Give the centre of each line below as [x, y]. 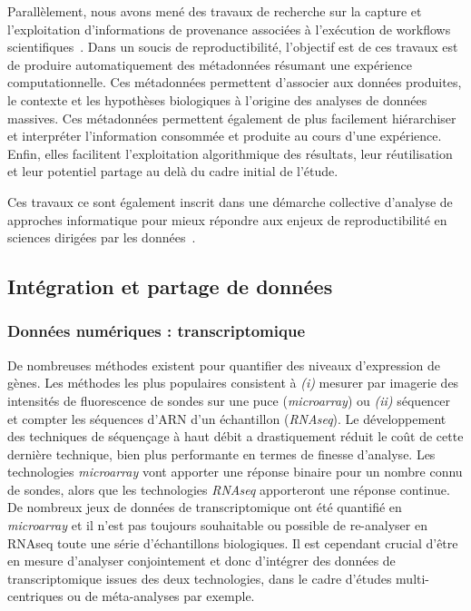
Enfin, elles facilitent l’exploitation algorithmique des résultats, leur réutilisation [230, 153]
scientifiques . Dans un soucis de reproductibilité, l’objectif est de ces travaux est [233, 47]
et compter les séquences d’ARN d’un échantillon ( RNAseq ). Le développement [227, 418]
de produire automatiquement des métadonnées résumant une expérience [210, 64]
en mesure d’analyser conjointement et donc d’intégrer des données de [201, 561]
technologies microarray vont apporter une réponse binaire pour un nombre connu [235, 472]
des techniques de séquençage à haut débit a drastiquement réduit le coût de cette [235, 436]
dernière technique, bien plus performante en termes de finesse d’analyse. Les [221, 453]
